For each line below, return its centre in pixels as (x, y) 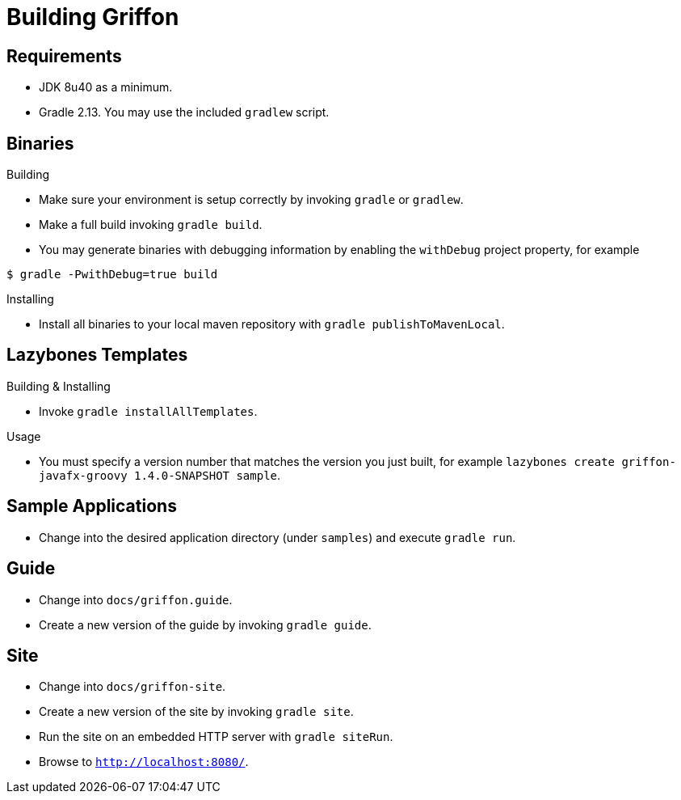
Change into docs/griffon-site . (132, 687)
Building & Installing (59, 386)
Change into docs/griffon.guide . (136, 599)
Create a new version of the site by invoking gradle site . (196, 712)
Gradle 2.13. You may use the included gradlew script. (184, 112)
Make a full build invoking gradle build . (151, 225)
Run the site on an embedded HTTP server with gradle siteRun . (216, 737)
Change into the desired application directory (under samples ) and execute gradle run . (277, 537)
